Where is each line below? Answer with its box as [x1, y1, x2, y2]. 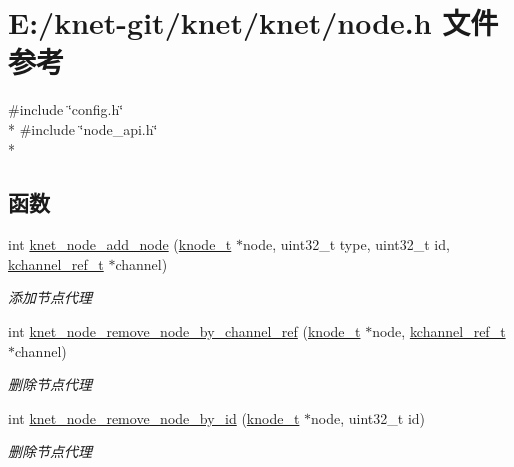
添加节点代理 [8, 287, 92, 308]
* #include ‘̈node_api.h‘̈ [8, 118, 158, 139]
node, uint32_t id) [311, 407, 426, 428]
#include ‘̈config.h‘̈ [8, 99, 124, 120]
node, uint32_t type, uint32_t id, [242, 234, 450, 255]
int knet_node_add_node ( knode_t [8, 234, 232, 255]
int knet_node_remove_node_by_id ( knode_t [8, 407, 300, 428]
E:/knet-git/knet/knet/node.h [8, 2, 432, 43]
